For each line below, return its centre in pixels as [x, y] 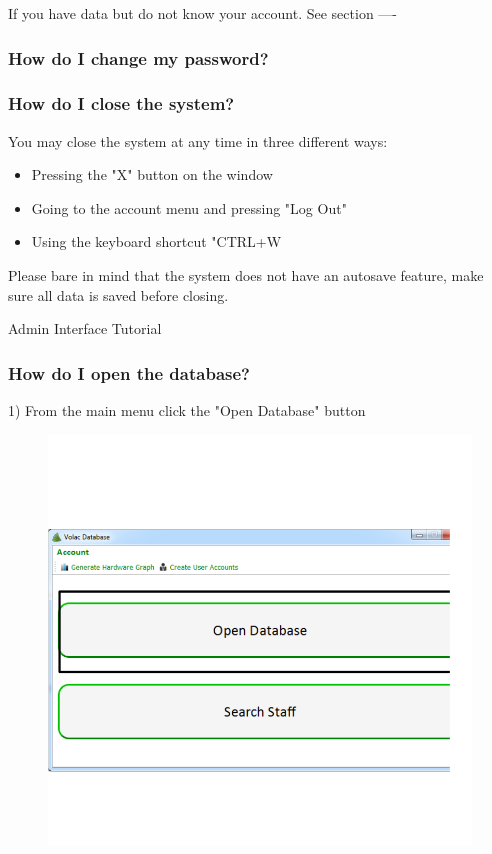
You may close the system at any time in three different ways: [198, 140]
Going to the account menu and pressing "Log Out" [189, 207]
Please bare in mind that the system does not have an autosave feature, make [246, 275]
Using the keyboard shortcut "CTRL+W [156, 241]
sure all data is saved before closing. [118, 294]
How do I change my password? [138, 57]
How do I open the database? [129, 372]
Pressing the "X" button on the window [152, 174]
